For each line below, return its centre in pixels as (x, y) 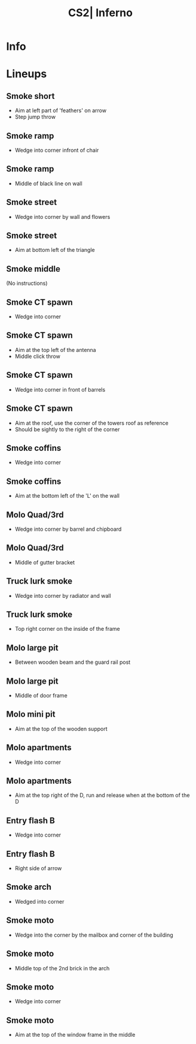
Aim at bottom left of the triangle (55, 250)
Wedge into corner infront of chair (57, 150)
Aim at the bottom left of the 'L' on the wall (67, 496)
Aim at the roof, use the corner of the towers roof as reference (91, 423)
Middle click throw (38, 356)
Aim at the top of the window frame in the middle (75, 1035)
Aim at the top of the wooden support (61, 729)
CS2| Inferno (100, 13)
